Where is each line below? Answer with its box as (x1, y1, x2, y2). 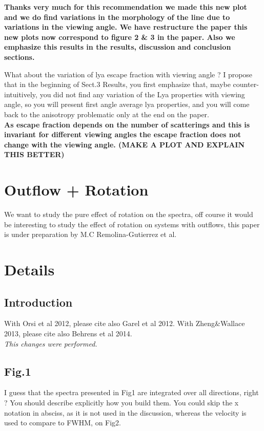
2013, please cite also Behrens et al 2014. (4, 328, 132, 338)
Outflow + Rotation (4, 179, 149, 200)
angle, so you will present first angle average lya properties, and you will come (4, 99, 250, 110)
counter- (233, 79, 259, 90)
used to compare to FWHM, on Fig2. (4, 417, 121, 428)
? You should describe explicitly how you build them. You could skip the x (4, 397, 239, 407)
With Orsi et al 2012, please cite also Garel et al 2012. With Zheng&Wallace (4, 318, 245, 329)
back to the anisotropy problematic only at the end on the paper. (4, 109, 209, 119)
